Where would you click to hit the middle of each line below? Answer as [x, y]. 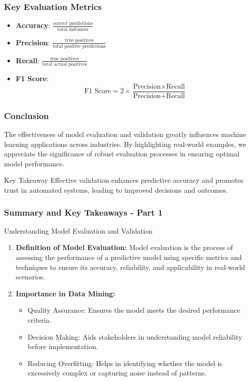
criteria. [40, 319]
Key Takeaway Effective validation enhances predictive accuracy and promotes [124, 180]
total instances [73, 29]
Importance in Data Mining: [65, 293]
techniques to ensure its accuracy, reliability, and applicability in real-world [130, 267]
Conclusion [26, 115]
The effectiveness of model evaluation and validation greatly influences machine [125, 134]
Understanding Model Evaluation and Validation [78, 230]
